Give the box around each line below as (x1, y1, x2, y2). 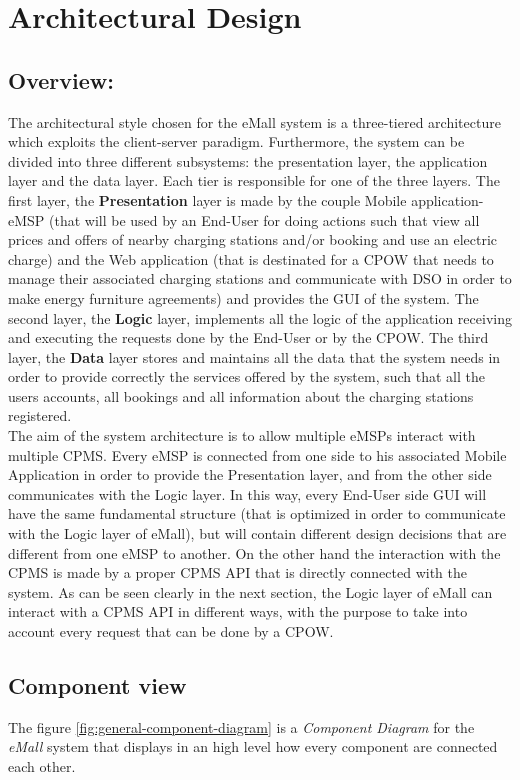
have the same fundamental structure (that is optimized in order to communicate (8, 503, 506, 524)
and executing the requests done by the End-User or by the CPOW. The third (8, 327, 489, 348)
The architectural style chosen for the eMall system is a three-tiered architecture (8, 111, 501, 132)
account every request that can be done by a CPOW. (8, 621, 334, 642)
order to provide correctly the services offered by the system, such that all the (8, 366, 485, 387)
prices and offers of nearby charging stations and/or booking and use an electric (8, 229, 498, 250)
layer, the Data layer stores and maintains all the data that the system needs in (8, 346, 501, 367)
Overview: (8, 64, 114, 95)
